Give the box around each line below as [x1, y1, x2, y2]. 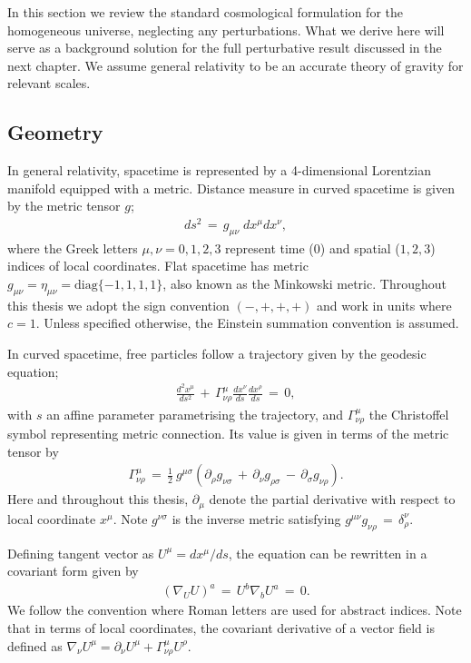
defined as [7, 636, 63, 655]
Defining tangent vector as [7, 543, 154, 562]
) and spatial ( [319, 238, 400, 257]
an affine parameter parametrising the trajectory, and [46, 404, 344, 423]
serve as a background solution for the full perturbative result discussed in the [7, 38, 442, 57]
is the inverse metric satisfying [172, 509, 341, 528]
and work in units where [317, 295, 452, 314]
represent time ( [225, 238, 314, 257]
